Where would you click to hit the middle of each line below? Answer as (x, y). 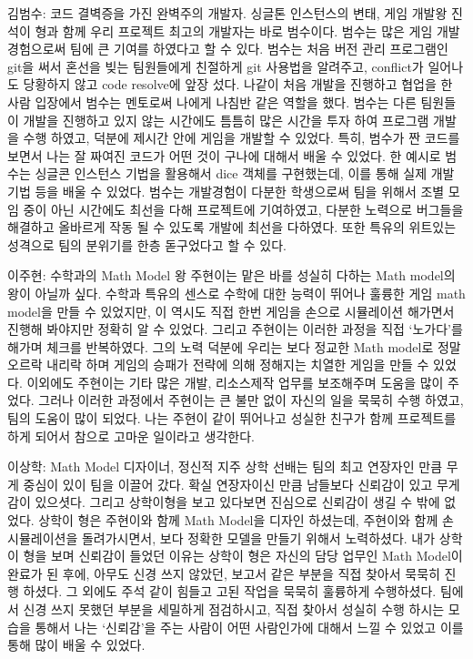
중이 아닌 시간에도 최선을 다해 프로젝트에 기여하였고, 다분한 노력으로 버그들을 (243, 209)
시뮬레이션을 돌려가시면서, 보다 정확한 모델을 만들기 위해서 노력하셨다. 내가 (221, 537)
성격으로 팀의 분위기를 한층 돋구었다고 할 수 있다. (147, 244)
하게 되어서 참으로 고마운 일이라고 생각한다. (131, 436)
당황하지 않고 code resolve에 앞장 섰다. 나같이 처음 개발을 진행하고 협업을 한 (238, 84)
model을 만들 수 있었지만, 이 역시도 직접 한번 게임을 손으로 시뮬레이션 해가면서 (231, 311)
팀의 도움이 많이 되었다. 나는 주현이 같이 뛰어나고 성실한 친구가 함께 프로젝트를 (232, 418)
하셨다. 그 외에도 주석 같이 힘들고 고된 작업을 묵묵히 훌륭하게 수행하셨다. (230, 591)
